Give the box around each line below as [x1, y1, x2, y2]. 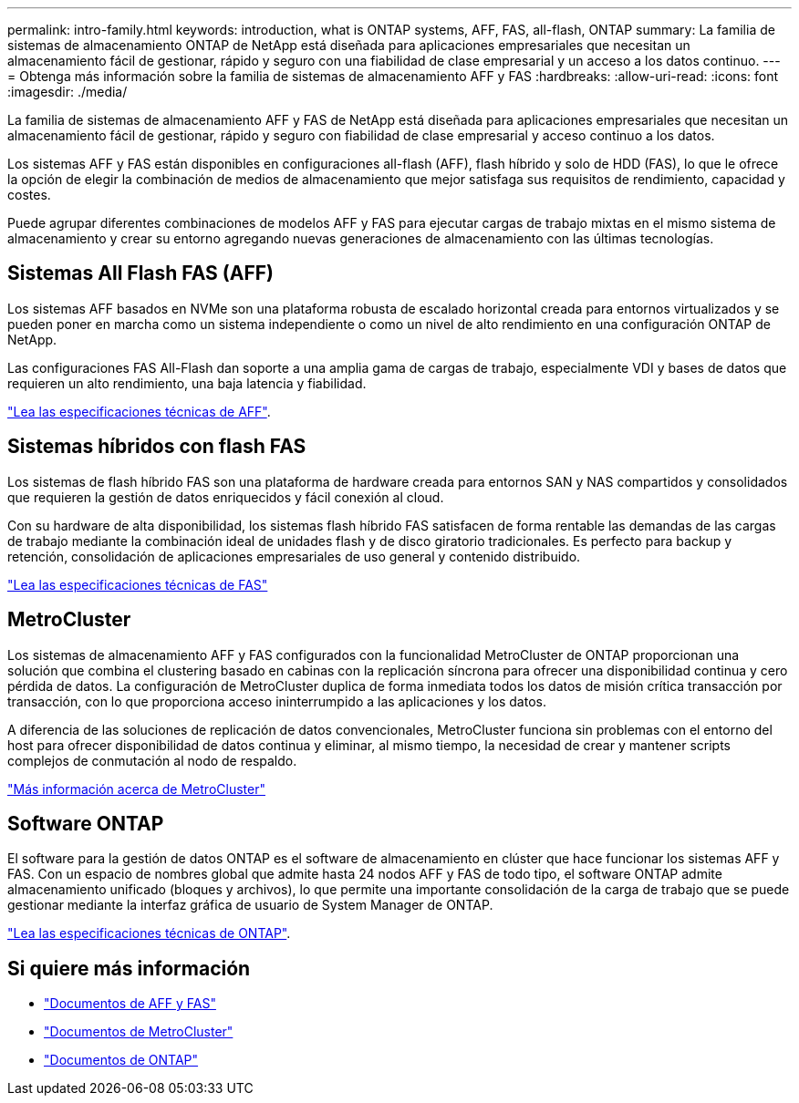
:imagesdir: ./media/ [7, 84, 128, 99]
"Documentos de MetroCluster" [44, 1024, 233, 1040]
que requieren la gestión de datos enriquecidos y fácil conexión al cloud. [7, 489, 444, 505]
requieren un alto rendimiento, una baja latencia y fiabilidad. [7, 375, 367, 391]
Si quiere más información [7, 956, 251, 980]
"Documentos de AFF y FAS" [44, 995, 216, 1012]
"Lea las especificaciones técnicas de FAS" [7, 576, 268, 593]
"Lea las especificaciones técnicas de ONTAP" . [7, 925, 291, 942]
